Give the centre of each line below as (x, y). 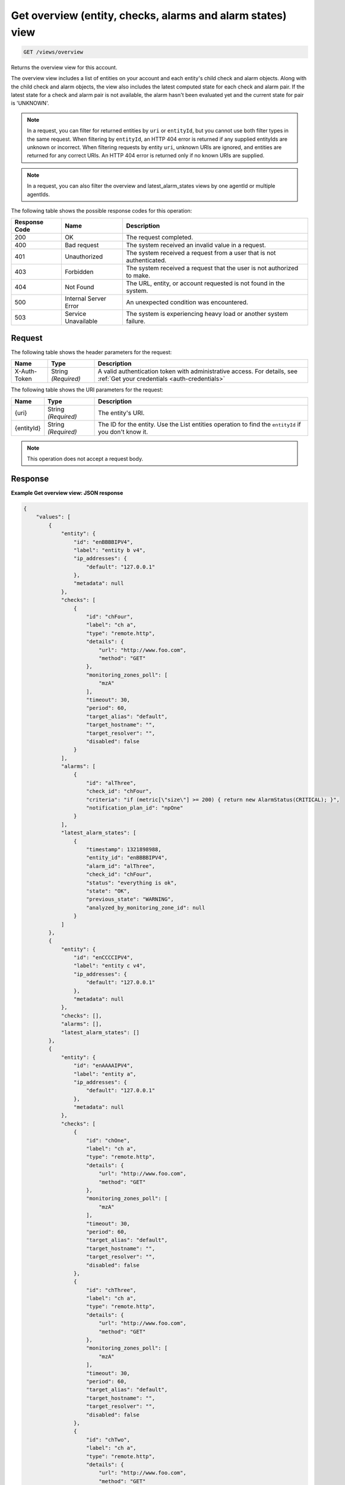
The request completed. (159, 238)
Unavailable (81, 321)
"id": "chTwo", (108, 1440)
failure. (135, 321)
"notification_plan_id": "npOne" (135, 808)
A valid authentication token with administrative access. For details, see (198, 371)
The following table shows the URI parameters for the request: (87, 390)
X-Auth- (26, 371)
